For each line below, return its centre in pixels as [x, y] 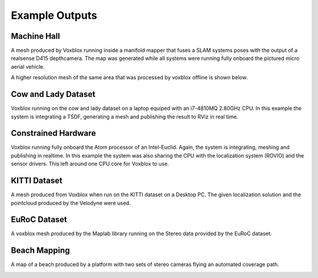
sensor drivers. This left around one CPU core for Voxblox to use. [90, 164]
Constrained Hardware [54, 133]
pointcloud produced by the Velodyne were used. [71, 203]
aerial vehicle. [28, 66]
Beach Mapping [40, 251]
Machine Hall [35, 36]
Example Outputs [54, 15]
